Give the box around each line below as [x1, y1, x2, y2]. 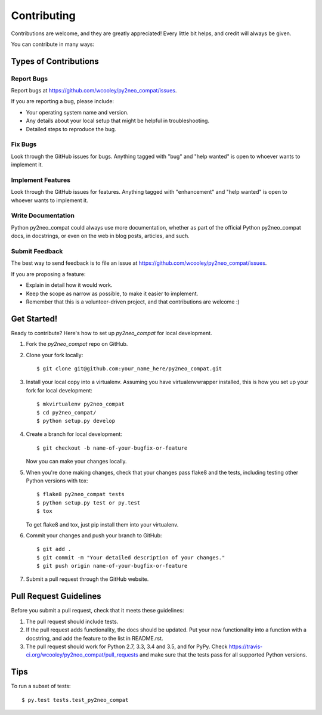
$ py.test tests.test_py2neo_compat [21, 697, 129, 703]
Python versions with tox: [26, 477, 89, 484]
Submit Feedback [11, 247, 63, 256]
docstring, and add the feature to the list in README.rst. [26, 634, 163, 642]
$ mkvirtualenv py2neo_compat [36, 401, 125, 408]
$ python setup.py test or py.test [36, 499, 141, 506]
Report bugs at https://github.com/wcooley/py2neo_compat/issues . [11, 87, 177, 94]
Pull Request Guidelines [11, 591, 101, 602]
